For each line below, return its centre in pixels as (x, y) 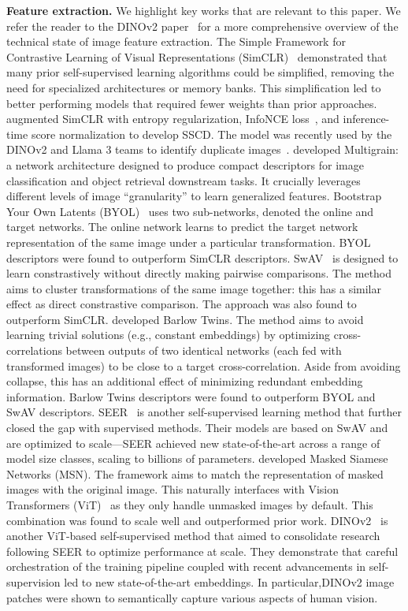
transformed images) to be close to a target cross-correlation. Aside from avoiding (204, 365)
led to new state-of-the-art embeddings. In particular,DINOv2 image (229, 581)
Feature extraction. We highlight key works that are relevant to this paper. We (204, 10)
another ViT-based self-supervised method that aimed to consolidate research (193, 536)
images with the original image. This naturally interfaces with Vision (172, 489)
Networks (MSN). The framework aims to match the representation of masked (195, 473)
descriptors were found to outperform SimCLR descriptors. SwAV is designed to (202, 257)
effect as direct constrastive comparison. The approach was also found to (182, 304)
